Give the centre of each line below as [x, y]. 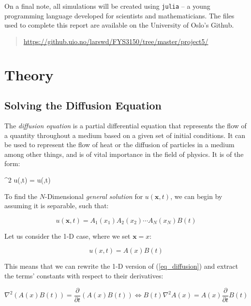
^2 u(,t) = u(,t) [28, 179]
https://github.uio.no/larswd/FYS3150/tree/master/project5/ [116, 41]
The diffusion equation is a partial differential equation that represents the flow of [125, 126]
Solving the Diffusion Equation [83, 105]
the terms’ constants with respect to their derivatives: [84, 275]
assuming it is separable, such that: [57, 206]
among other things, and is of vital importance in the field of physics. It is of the [124, 154]
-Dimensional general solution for [94, 196]
